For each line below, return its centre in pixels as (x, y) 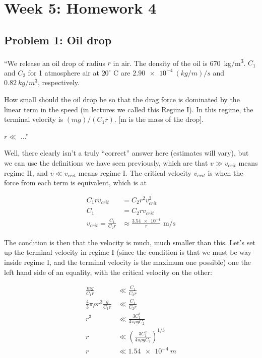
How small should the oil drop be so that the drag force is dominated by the (122, 99)
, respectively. (58, 82)
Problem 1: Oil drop (58, 40)
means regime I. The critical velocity (135, 172)
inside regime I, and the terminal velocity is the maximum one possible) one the (127, 262)
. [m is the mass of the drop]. (159, 119)
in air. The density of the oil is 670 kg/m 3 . (179, 62)
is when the (225, 172)
